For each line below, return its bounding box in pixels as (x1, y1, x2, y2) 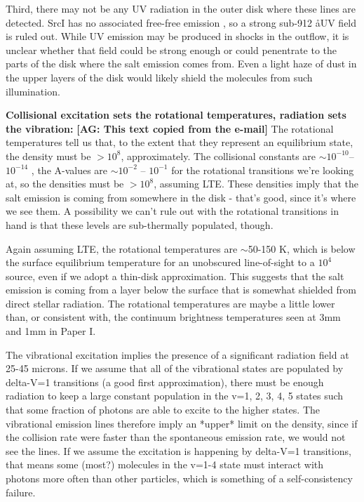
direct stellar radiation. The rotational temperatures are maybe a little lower (6, 296, 335, 310)
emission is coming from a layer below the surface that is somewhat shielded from (6, 282, 356, 297)
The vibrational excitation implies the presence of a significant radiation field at (6, 347, 349, 362)
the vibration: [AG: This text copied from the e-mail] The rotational (6, 121, 334, 136)
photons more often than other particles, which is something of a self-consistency (6, 471, 353, 485)
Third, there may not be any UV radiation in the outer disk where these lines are (6, 1, 356, 15)
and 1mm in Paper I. (6, 324, 96, 338)
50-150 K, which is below (248, 241, 356, 256)
